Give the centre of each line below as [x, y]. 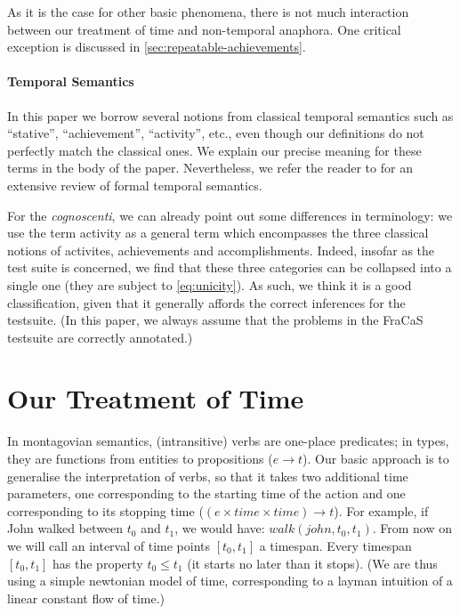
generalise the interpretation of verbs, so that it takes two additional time [208, 476]
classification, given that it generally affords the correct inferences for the [206, 302]
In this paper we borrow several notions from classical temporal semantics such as [230, 115]
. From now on [412, 528]
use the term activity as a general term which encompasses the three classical [218, 233]
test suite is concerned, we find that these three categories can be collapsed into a [230, 267]
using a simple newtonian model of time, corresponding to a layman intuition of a [230, 581]
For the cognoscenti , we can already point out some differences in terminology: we [230, 215]
